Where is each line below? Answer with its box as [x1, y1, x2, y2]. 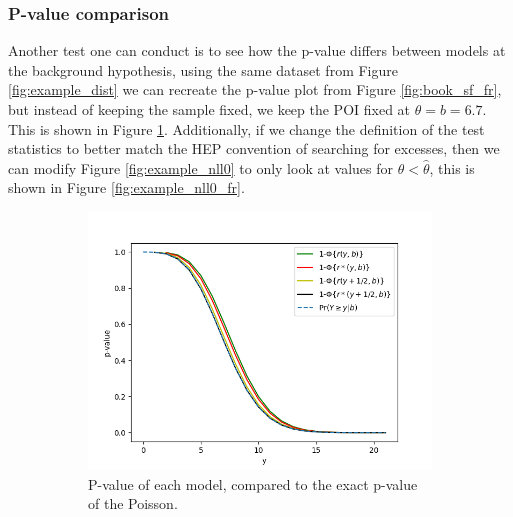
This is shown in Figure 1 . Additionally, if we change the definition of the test [8, 118, 485, 139]
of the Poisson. [88, 493, 178, 514]
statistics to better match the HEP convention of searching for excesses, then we [8, 138, 500, 159]
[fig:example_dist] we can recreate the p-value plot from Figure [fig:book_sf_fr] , [8, 79, 502, 100]
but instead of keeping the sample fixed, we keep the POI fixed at [8, 99, 411, 119]
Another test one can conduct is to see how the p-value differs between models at [8, 40, 506, 61]
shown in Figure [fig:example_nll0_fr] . [8, 177, 245, 198]
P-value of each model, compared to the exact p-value [88, 473, 418, 494]
